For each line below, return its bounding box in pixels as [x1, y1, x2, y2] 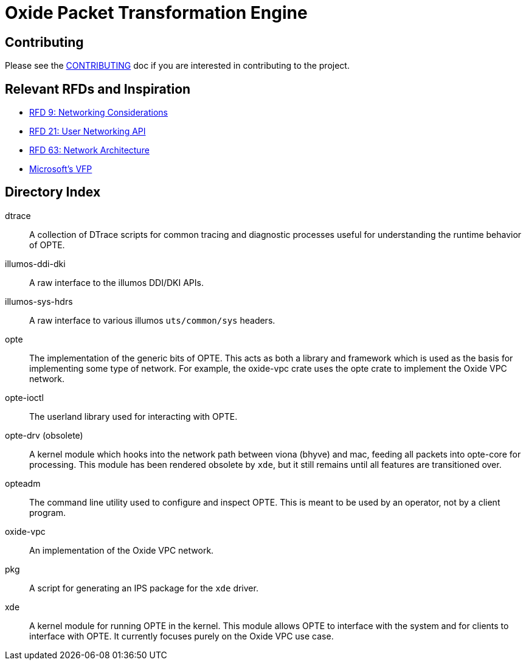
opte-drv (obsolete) [5, 430, 83, 440]
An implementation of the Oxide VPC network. [29, 545, 214, 555]
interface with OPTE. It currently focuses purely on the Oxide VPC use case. [29, 630, 334, 641]
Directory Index [5, 184, 101, 200]
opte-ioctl [5, 392, 44, 403]
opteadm [5, 478, 41, 489]
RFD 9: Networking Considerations [29, 107, 168, 118]
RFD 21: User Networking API [29, 126, 146, 137]
